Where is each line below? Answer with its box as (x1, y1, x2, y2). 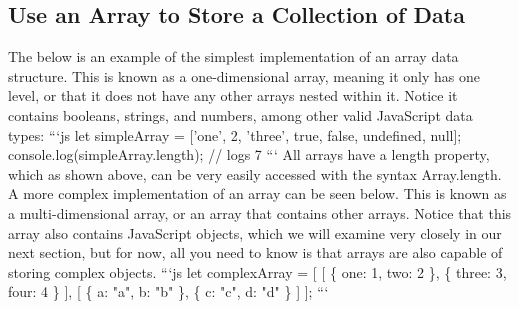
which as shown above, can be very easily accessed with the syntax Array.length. (8, 163, 502, 184)
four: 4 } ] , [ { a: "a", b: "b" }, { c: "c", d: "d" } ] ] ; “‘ (8, 281, 329, 302)
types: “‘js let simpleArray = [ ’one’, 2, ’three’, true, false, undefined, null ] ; (8, 124, 462, 145)
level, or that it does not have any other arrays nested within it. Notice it (8, 85, 458, 106)
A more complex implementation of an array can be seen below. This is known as (8, 183, 507, 204)
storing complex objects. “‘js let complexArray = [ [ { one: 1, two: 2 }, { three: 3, (8, 261, 507, 282)
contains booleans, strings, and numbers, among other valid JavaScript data (8, 104, 473, 125)
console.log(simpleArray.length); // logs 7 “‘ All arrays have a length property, (8, 144, 490, 165)
